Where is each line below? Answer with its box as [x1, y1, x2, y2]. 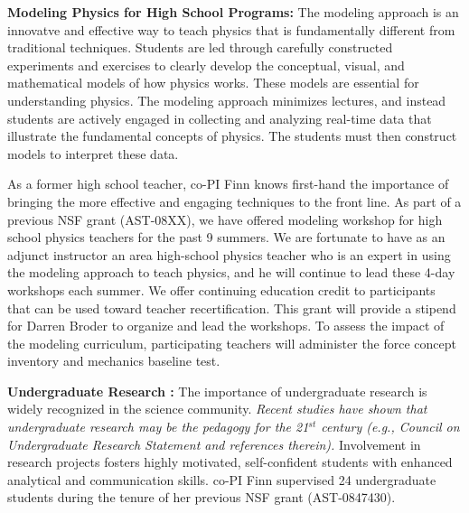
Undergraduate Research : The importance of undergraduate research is [7, 381, 427, 400]
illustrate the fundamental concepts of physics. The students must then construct [7, 126, 457, 145]
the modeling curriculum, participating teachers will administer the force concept [7, 333, 457, 352]
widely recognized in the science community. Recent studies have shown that [7, 399, 427, 418]
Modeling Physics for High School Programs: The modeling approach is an [7, 3, 459, 21]
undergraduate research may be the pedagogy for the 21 [7, 417, 309, 436]
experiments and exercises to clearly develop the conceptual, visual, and [7, 55, 405, 74]
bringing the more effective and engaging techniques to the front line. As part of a [7, 191, 462, 210]
